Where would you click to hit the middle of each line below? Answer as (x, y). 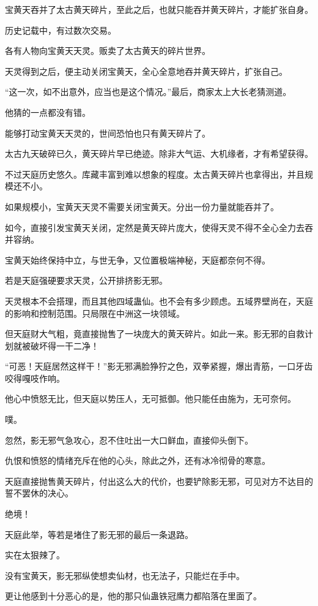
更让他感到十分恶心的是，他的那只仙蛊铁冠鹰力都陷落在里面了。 (133, 596)
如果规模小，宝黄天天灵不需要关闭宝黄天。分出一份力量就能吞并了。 (142, 206)
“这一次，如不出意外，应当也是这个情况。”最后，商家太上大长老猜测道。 (148, 92)
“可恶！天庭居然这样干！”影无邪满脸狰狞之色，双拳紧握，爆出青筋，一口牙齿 (159, 366)
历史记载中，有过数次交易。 (61, 30)
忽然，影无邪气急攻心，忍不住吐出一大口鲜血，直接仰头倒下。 (129, 440)
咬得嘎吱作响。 (35, 378)
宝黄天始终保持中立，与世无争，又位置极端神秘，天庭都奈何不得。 (138, 259)
